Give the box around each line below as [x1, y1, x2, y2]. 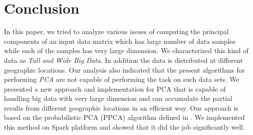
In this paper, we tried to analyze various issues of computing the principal [4, 26, 229, 37]
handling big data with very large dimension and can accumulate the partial [4, 93, 232, 103]
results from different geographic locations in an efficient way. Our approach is [4, 102, 238, 113]
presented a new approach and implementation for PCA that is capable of [4, 83, 226, 94]
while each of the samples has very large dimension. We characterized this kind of [4, 45, 249, 56]
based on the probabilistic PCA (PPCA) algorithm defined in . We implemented [4, 112, 245, 122]
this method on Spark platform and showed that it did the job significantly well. [4, 122, 245, 132]
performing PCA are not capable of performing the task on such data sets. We [4, 74, 239, 84]
